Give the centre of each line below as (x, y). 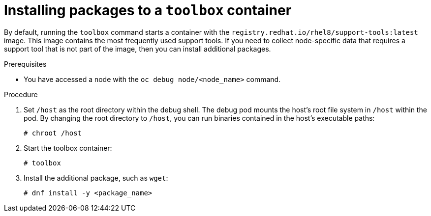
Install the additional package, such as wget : (96, 178)
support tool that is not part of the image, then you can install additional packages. (138, 49)
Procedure (21, 94)
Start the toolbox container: (68, 148)
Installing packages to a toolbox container (148, 10)
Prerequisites (25, 64)
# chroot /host (53, 133)
